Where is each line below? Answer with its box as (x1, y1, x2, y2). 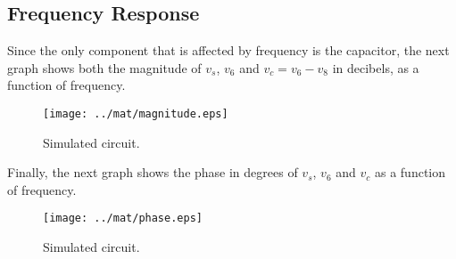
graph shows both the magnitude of (7, 58, 202, 77)
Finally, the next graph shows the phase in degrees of (7, 163, 298, 182)
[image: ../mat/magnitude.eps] (43, 107, 228, 120)
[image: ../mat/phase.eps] (43, 212, 203, 225)
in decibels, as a (332, 58, 419, 77)
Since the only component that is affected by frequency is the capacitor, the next (7, 41, 450, 60)
